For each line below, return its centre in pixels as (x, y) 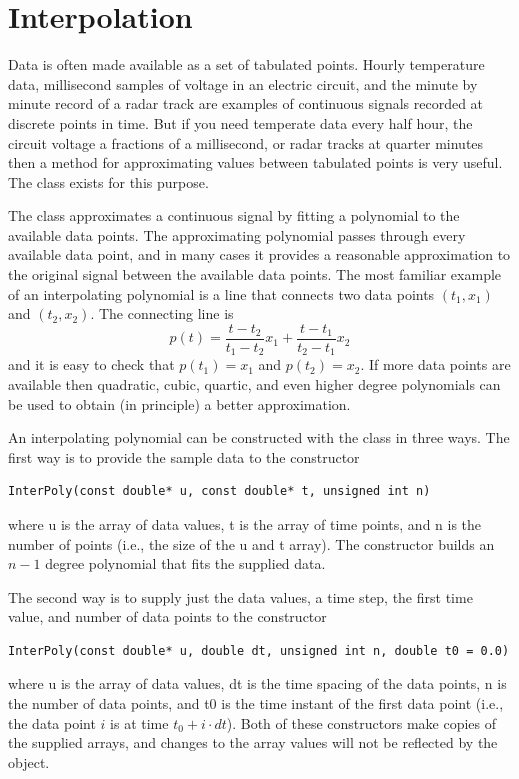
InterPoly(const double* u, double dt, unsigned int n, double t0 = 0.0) (259, 650)
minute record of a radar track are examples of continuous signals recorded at (246, 103)
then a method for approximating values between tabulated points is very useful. (255, 162)
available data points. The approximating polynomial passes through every (237, 234)
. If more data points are (435, 364)
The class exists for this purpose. (108, 181)
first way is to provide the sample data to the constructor (184, 456)
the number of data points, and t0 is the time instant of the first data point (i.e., (256, 703)
